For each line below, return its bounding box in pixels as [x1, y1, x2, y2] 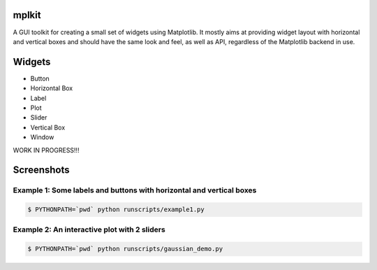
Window [30, 133, 54, 141]
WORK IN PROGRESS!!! [13, 145, 80, 154]
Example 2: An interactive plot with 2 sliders [13, 225, 165, 234]
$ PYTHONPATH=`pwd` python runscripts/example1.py [27, 206, 205, 213]
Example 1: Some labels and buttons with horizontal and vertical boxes [13, 185, 257, 195]
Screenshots [13, 164, 70, 176]
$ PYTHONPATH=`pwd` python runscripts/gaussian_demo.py [27, 245, 223, 253]
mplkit [13, 9, 41, 21]
